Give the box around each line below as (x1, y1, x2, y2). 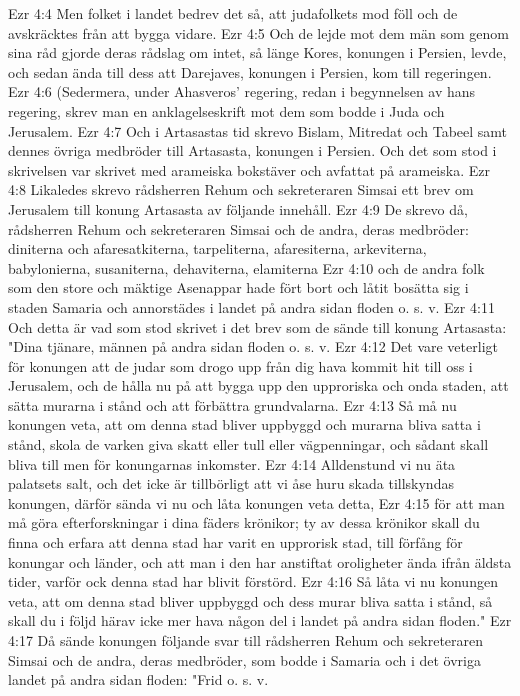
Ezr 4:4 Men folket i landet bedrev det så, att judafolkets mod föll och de (8, 3, 458, 23)
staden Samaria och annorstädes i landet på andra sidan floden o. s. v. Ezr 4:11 (8, 296, 495, 317)
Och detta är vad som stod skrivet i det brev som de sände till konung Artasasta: (8, 316, 507, 337)
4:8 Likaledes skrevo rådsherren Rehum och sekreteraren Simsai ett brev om (8, 179, 474, 200)
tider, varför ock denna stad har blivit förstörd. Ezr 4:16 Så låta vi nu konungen (8, 571, 498, 592)
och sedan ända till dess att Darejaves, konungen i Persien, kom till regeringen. (8, 61, 492, 82)
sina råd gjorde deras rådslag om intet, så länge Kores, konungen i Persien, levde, (8, 42, 507, 63)
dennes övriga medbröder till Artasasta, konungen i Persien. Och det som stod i (8, 140, 497, 161)
